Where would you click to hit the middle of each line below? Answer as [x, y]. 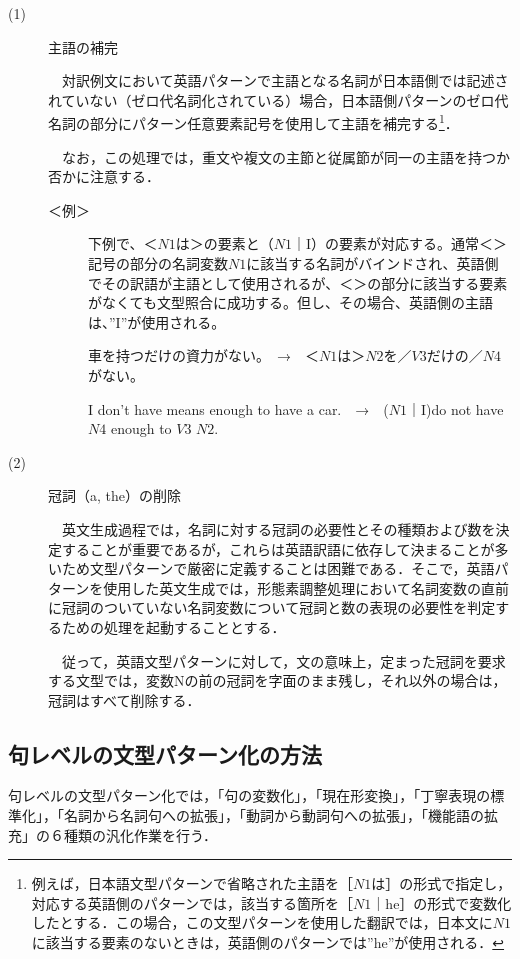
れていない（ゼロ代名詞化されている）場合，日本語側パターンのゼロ [271, 99]
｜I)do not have [455, 408]
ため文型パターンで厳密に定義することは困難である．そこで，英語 [278, 568]
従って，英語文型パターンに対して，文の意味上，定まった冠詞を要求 [283, 660]
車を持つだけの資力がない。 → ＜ [203, 355]
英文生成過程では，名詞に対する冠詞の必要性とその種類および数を [278, 528]
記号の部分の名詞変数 [158, 263]
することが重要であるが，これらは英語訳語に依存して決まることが [278, 548]
